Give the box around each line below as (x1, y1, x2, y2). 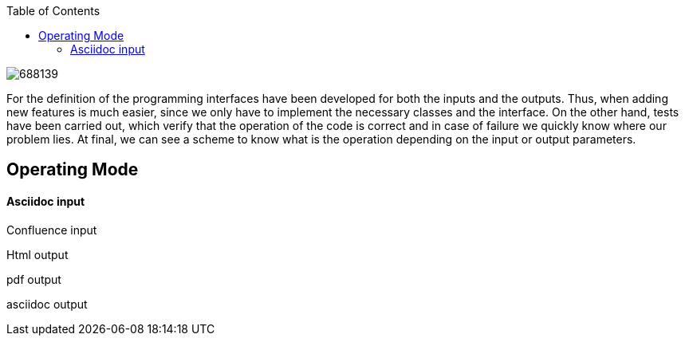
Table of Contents (6, 4, 100, 18)
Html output (6, 247, 69, 261)
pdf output (6, 272, 61, 286)
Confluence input (6, 222, 97, 237)
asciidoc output (6, 297, 88, 311)
